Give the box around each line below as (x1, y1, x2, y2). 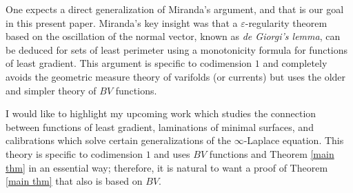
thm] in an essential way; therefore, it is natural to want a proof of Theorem (6, 160, 328, 174)
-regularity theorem (245, 15, 327, 30)
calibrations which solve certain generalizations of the (6, 133, 232, 148)
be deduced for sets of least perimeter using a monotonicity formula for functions (6, 42, 348, 57)
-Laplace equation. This (243, 133, 344, 148)
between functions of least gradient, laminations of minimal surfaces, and (6, 119, 314, 134)
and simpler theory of (6, 83, 97, 97)
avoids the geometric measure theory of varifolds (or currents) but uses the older (6, 69, 346, 83)
